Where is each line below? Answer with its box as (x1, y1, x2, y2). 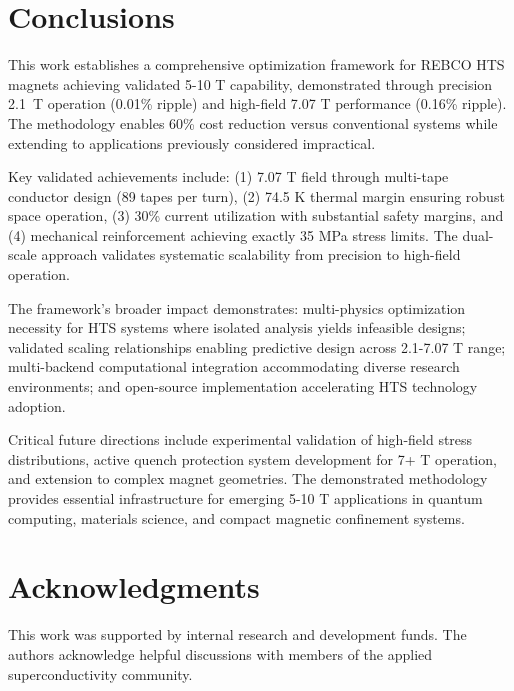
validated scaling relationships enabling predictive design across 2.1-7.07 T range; (8, 336, 506, 357)
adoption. (8, 395, 66, 416)
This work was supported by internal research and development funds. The (8, 624, 467, 645)
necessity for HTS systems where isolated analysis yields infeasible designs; (8, 317, 466, 338)
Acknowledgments (8, 566, 260, 607)
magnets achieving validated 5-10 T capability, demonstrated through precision (8, 73, 493, 94)
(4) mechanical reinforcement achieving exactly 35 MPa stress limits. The (8, 224, 458, 245)
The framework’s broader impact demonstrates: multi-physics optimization (8, 297, 466, 318)
